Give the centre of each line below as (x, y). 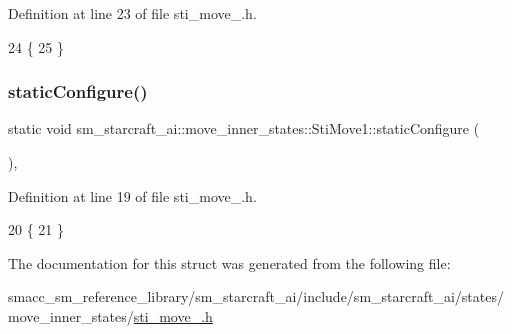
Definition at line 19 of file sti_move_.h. (132, 195)
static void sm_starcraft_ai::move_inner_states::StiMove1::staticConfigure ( (244, 128)
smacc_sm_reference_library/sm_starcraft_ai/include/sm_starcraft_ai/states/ (256, 296)
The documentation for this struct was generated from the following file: (229, 262)
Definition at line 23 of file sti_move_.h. (132, 13)
